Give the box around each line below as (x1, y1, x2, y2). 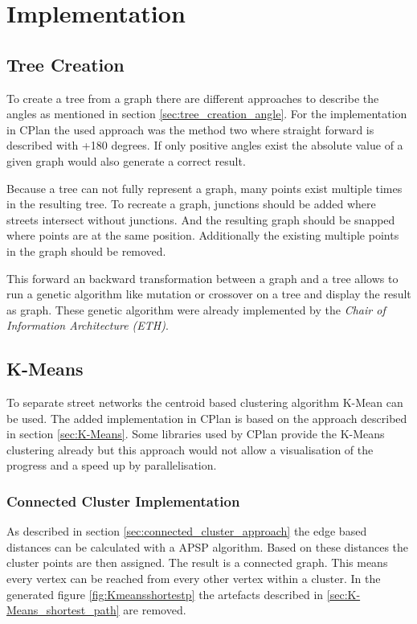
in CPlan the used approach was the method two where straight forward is (6, 121, 374, 138)
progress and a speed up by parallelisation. (6, 457, 217, 474)
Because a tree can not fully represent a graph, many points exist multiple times (6, 179, 403, 196)
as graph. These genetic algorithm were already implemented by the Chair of (6, 301, 386, 318)
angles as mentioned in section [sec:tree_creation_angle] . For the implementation (6, 105, 407, 122)
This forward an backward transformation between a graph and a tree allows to (6, 269, 399, 286)
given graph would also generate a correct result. (6, 152, 246, 169)
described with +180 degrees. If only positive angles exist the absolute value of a (6, 137, 403, 154)
